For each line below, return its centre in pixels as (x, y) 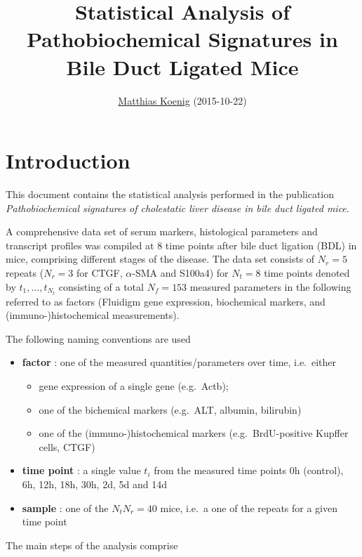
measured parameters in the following (270, 286)
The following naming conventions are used (98, 338)
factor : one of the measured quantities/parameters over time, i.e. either (179, 362)
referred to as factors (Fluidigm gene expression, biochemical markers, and (166, 301)
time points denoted (307, 273)
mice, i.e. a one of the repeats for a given (249, 507)
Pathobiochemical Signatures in (182, 39)
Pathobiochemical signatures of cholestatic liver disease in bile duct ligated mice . (177, 208)
